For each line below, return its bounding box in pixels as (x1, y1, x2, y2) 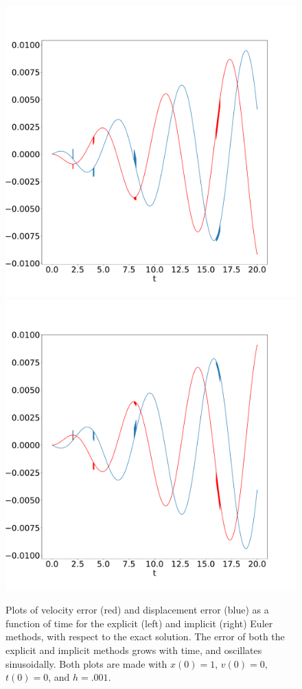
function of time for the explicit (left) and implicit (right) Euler (5, 616, 273, 630)
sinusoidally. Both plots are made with (5, 656, 167, 670)
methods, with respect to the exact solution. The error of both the (5, 629, 285, 644)
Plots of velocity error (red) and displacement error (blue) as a (5, 603, 269, 617)
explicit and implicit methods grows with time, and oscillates (5, 642, 262, 657)
